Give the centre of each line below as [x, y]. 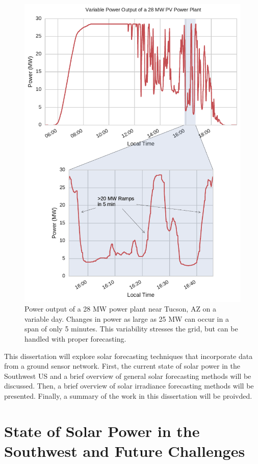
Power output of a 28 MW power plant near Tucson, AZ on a [121, 309]
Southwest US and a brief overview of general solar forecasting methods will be [128, 376]
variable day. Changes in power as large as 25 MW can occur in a [127, 318]
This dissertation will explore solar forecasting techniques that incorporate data [128, 356]
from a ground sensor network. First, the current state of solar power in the [122, 366]
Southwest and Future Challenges [125, 450]
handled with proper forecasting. [75, 338]
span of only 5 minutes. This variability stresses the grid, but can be [131, 329]
